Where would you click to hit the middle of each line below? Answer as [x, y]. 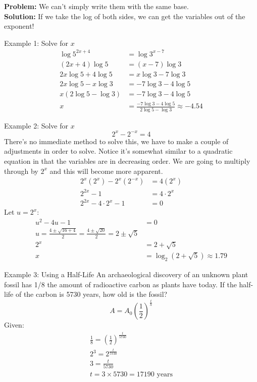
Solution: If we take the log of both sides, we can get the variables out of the [125, 16]
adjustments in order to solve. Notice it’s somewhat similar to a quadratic [118, 151]
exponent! [19, 26]
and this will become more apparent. [106, 171]
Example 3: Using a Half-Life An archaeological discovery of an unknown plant [126, 274]
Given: [14, 325]
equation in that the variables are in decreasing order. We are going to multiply [127, 161]
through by [21, 171]
